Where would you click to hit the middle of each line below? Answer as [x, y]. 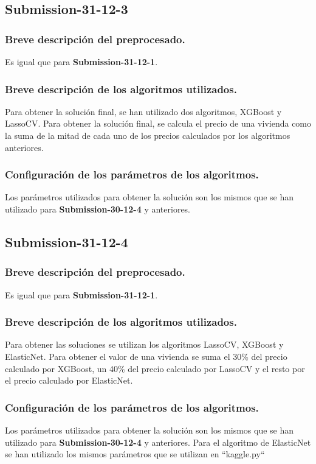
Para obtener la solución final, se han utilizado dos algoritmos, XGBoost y [143, 111]
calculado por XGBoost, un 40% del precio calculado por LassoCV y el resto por [155, 368]
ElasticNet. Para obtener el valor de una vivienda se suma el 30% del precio [146, 356]
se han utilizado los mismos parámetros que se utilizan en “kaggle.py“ [135, 454]
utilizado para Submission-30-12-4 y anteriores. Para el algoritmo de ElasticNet [158, 442]
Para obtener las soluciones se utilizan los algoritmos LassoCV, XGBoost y [144, 344]
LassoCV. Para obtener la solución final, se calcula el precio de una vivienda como [158, 123]
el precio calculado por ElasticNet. [69, 380]
